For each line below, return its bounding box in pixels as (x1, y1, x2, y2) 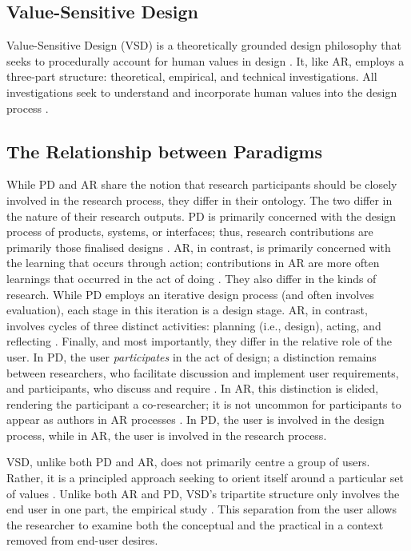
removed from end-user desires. (6, 532, 158, 549)
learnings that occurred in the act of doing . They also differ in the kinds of (6, 270, 377, 286)
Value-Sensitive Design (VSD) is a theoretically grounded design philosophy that (6, 37, 402, 54)
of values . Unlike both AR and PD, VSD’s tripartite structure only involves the (6, 485, 400, 501)
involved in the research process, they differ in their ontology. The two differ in (6, 191, 393, 208)
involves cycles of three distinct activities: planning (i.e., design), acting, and (6, 317, 381, 333)
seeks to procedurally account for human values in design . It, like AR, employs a (6, 52, 405, 69)
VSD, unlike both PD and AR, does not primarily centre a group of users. (6, 453, 370, 470)
